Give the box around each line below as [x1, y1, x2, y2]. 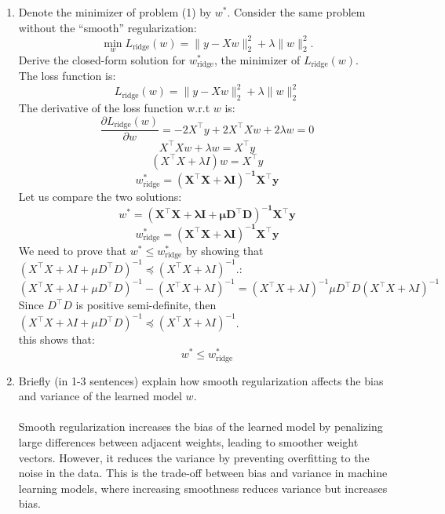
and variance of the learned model [18, 388, 182, 404]
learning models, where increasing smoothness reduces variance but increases [18, 479, 388, 496]
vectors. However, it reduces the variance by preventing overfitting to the [18, 449, 370, 465]
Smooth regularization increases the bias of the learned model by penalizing [18, 418, 383, 435]
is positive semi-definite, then [75, 297, 217, 313]
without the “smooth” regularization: [18, 19, 197, 35]
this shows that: [18, 331, 95, 348]
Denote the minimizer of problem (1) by [18, 4, 212, 20]
